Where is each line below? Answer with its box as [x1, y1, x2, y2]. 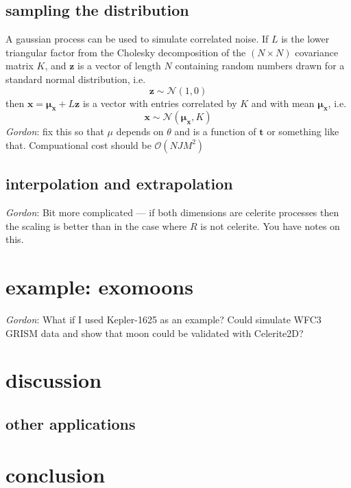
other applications [5, 413, 136, 434]
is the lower [281, 32, 330, 46]
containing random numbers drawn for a [175, 58, 345, 73]
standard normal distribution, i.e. [5, 71, 146, 86]
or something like [267, 124, 339, 139]
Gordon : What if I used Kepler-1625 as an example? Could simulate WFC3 [5, 312, 322, 327]
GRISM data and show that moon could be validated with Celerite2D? [5, 325, 304, 340]
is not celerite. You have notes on [200, 218, 340, 233]
